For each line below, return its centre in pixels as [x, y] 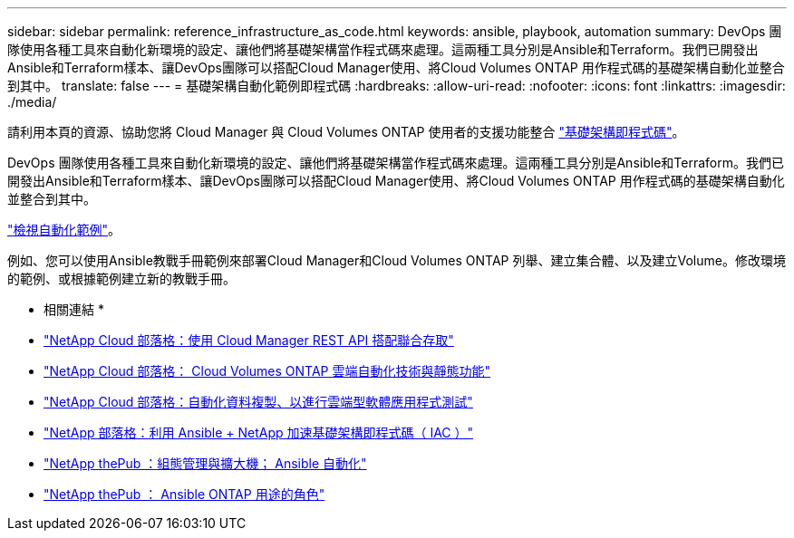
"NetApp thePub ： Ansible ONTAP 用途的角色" [184, 494]
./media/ [32, 102]
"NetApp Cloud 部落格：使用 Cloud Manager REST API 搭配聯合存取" [249, 340]
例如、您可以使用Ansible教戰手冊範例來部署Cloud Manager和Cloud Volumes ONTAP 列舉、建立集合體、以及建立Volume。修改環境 [397, 260]
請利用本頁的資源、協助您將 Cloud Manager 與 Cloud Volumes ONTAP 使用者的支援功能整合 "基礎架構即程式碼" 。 [346, 132]
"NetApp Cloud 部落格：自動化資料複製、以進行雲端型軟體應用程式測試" [258, 402]
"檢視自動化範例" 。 [64, 230]
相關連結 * [74, 309]
